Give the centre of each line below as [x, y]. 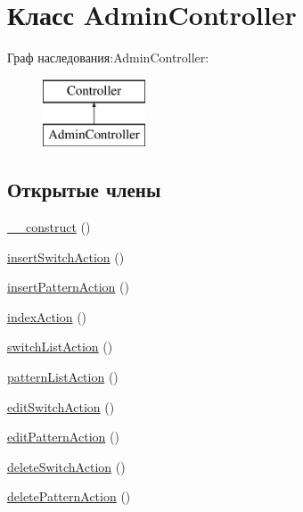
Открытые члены [84, 190]
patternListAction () [63, 377]
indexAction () [47, 316]
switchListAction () [60, 347]
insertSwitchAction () [66, 256]
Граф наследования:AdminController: [108, 58]
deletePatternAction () [69, 496]
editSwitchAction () [61, 406]
